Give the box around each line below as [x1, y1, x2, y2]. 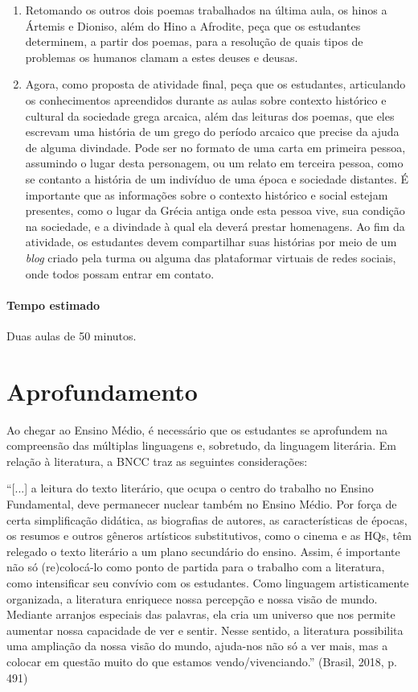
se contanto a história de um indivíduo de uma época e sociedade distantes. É [25, 170, 409, 187]
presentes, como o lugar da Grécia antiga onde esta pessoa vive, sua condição [25, 202, 405, 219]
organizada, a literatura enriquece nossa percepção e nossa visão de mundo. [6, 590, 378, 607]
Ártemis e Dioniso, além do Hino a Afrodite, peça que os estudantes [25, 17, 361, 34]
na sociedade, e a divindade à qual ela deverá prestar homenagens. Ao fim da [25, 217, 405, 234]
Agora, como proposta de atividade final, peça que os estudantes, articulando [25, 76, 406, 93]
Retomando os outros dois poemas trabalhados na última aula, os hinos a [25, 2, 387, 18]
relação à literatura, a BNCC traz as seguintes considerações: [6, 452, 308, 469]
